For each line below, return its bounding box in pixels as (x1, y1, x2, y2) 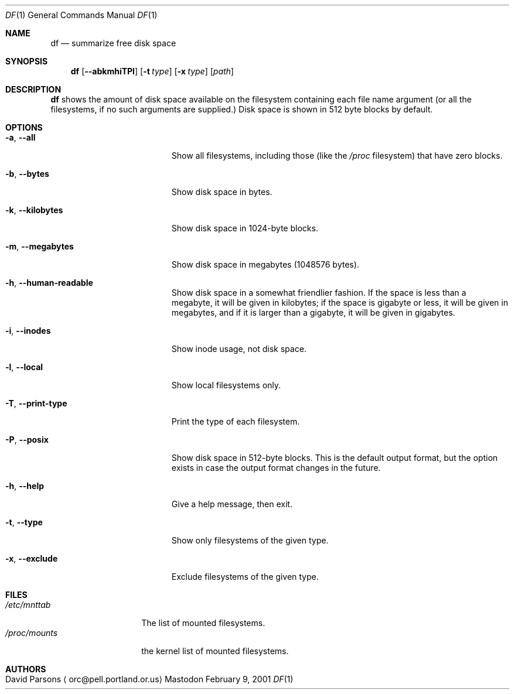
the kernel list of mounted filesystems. (141, 646, 289, 656)
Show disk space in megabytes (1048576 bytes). (171, 259, 359, 269)
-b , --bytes (5, 169, 49, 179)
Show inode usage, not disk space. (171, 344, 307, 354)
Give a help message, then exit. (171, 499, 292, 509)
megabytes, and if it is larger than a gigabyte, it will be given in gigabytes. (171, 307, 455, 317)
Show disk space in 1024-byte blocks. (171, 223, 318, 233)
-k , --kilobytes (5, 205, 63, 215)
